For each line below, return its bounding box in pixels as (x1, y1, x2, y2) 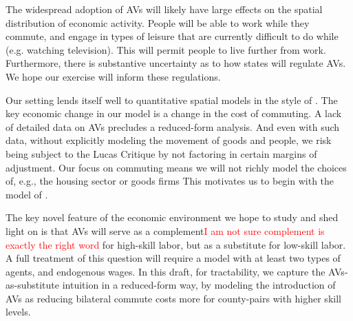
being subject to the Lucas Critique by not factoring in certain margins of (6, 146, 317, 160)
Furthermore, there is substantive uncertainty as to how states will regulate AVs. (6, 56, 346, 70)
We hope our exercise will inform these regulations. (6, 69, 221, 83)
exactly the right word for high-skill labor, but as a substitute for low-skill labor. (6, 237, 346, 251)
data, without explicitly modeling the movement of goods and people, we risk (6, 133, 332, 147)
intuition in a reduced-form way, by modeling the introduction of (62, 278, 336, 292)
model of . (6, 187, 48, 201)
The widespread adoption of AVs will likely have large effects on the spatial (6, 2, 323, 16)
